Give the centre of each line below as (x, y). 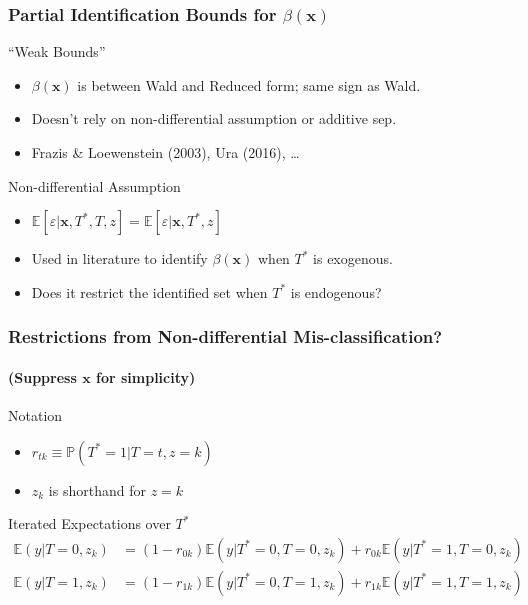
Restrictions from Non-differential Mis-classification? (225, 336)
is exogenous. (353, 258)
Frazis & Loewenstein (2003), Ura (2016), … (165, 152)
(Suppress (42, 376)
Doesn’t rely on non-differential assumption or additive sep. (214, 118)
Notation (35, 415)
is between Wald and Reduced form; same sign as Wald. (249, 84)
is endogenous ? (336, 291)
